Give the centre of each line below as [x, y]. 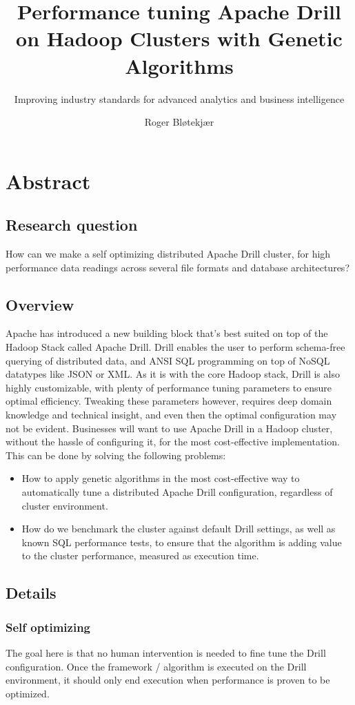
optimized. [28, 693]
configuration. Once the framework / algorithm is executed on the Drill [156, 666]
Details [31, 593]
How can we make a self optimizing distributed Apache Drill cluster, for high [168, 254]
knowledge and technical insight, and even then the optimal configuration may [171, 415]
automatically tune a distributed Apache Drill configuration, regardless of [177, 492]
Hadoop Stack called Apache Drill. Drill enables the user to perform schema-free [175, 347]
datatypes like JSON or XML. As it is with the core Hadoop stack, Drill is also [173, 374]
